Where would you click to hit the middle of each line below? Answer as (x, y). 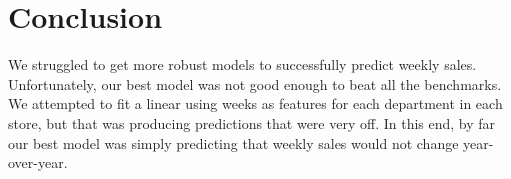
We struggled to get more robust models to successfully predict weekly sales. (242, 64)
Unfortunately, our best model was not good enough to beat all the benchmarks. (255, 83)
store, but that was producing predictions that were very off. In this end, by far (252, 122)
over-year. (38, 162)
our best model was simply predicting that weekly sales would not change (233, 142)
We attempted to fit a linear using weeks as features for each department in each (255, 103)
